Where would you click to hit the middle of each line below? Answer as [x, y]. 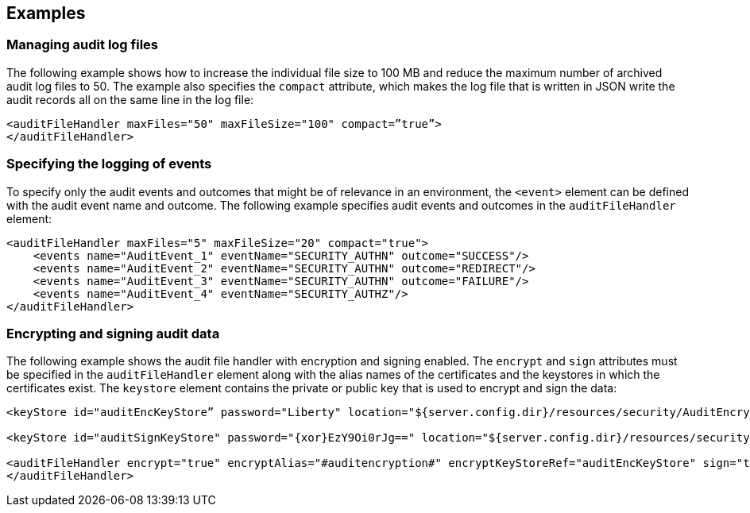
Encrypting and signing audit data [113, 333]
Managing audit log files [82, 45]
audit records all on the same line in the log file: [130, 99]
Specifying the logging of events [109, 164]
